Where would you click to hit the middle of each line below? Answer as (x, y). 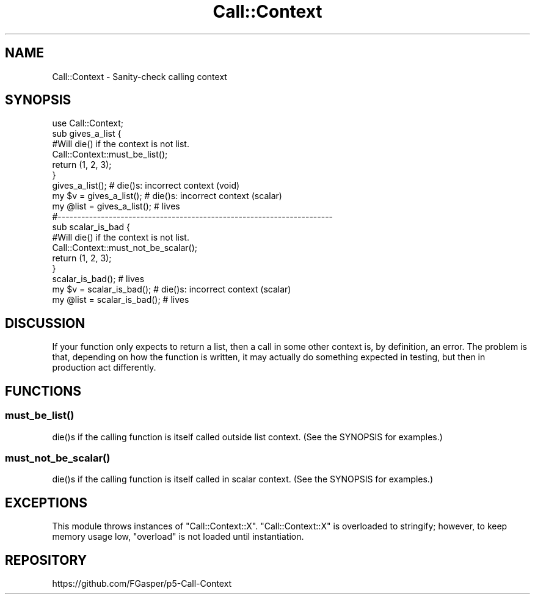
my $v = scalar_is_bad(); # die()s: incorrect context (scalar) (172, 289)
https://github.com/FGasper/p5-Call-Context (142, 583)
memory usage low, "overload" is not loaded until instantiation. (178, 537)
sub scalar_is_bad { (91, 227)
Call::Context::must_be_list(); (110, 154)
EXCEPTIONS (46, 503)
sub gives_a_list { (87, 134)
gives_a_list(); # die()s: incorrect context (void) (146, 186)
